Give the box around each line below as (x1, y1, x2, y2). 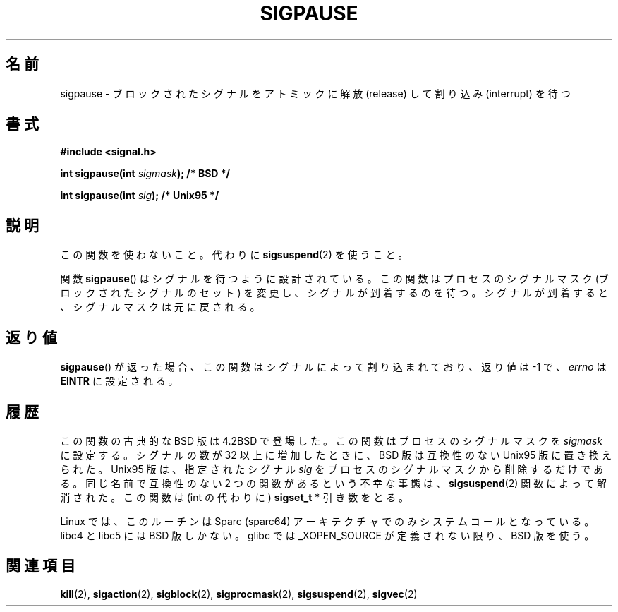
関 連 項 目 (6, 557, 75, 575)
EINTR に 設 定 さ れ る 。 (60, 375, 178, 388)
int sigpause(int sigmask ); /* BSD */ (60, 167, 231, 180)
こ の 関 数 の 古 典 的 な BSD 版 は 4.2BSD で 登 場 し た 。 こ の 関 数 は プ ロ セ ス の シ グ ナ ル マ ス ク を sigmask (60, 434, 603, 447)
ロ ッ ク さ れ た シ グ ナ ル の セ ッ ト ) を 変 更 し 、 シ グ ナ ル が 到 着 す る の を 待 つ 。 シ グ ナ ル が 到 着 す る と (60, 287, 608, 299)
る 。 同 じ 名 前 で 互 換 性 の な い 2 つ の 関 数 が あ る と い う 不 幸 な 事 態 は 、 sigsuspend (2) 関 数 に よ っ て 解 (60, 476, 607, 489)
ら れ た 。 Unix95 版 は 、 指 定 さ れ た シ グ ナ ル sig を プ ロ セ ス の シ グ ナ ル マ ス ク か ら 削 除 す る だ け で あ (60, 462, 603, 475)
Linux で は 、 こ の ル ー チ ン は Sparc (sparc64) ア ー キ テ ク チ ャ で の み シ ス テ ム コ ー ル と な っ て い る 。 (60, 515, 595, 527)
